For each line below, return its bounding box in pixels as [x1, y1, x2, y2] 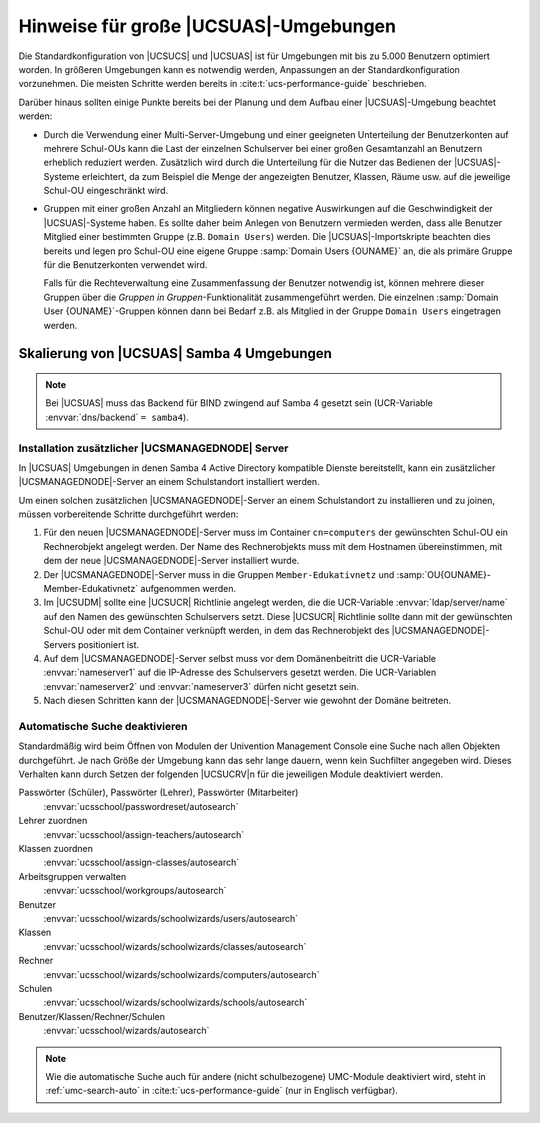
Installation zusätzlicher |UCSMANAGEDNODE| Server [18, 441, 289, 455]
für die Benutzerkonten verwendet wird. [43, 259, 208, 271]
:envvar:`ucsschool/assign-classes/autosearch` [43, 856, 240, 869]
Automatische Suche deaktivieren [18, 719, 188, 733]
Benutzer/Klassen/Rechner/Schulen [18, 1010, 165, 1022]
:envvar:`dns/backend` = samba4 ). [45, 411, 189, 423]
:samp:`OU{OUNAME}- [396, 568, 492, 580]
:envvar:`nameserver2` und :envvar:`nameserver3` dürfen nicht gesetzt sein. [43, 680, 359, 692]
